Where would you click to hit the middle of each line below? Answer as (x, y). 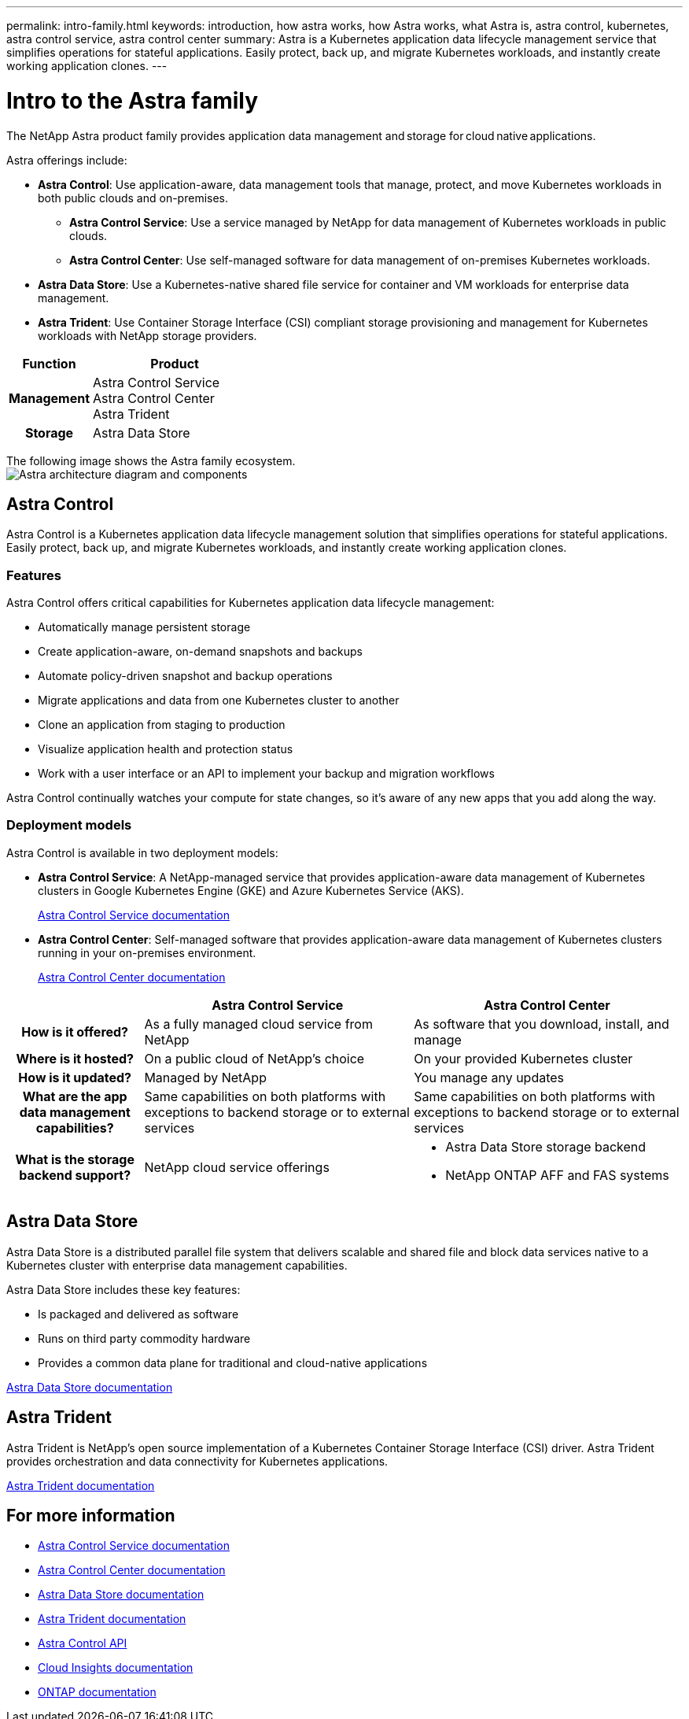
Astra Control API (83, 1643)
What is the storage (75, 1159)
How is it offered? (75, 1031)
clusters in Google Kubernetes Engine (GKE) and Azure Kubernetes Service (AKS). (251, 890)
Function (49, 363)
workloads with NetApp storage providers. (147, 335)
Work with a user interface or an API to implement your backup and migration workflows (266, 774)
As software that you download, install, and (542, 1024)
